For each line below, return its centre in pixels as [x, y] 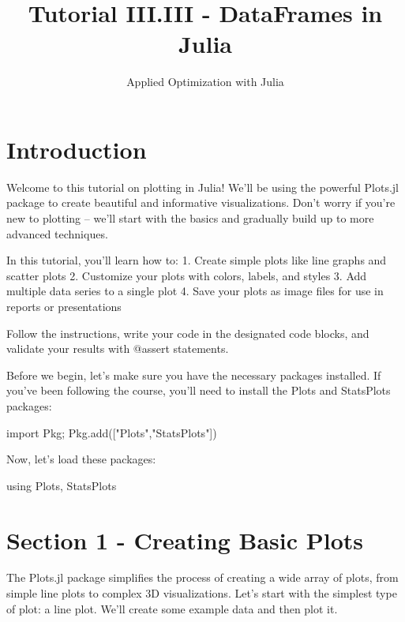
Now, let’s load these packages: [81, 459]
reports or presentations [64, 306]
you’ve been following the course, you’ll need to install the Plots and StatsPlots [199, 390]
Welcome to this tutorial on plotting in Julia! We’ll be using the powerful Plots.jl [202, 187]
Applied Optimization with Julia [205, 82]
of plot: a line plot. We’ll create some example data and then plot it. [172, 608]
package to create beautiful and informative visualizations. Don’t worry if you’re [201, 202]
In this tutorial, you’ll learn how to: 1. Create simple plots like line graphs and [197, 260]
